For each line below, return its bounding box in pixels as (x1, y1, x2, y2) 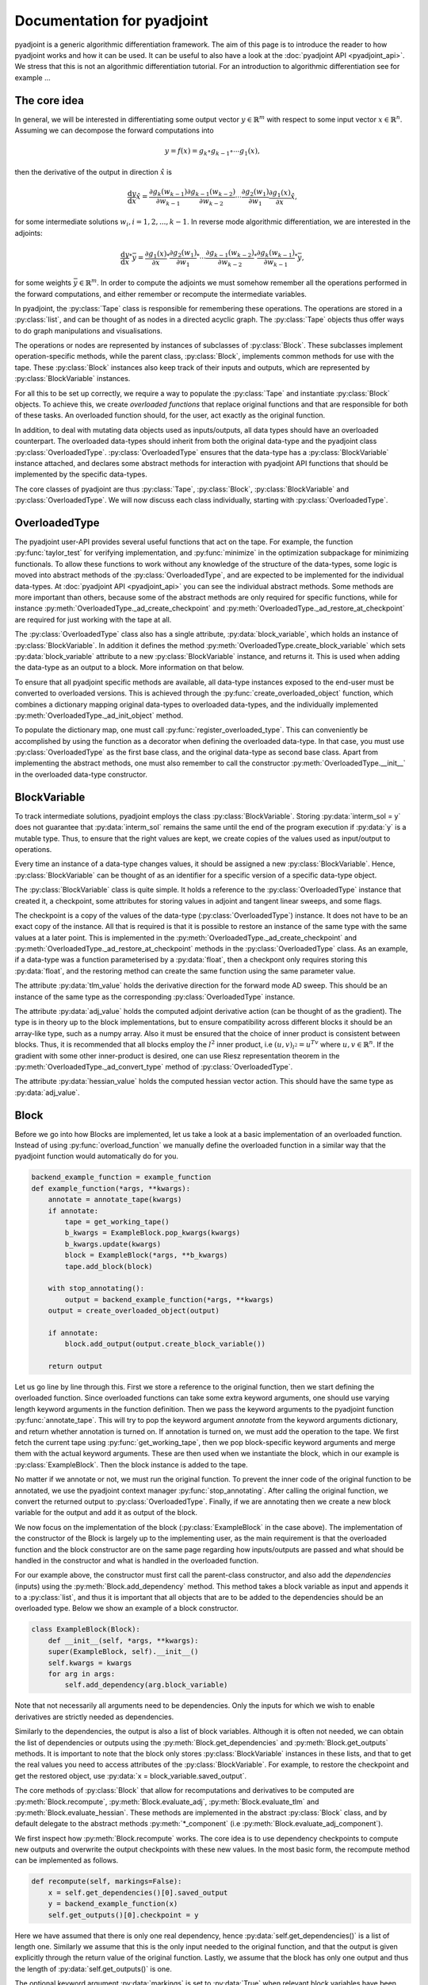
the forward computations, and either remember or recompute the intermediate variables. (14, 289, 307, 299)
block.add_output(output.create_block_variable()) (64, 1339, 266, 1349)
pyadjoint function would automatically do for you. (14, 1151, 178, 1161)
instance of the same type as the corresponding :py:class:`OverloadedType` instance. (14, 992, 296, 1001)
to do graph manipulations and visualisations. (14, 326, 162, 335)
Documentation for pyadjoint (14, 12, 209, 29)
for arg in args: (48, 1670, 116, 1679)
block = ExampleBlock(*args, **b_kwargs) (64, 1251, 228, 1260)
